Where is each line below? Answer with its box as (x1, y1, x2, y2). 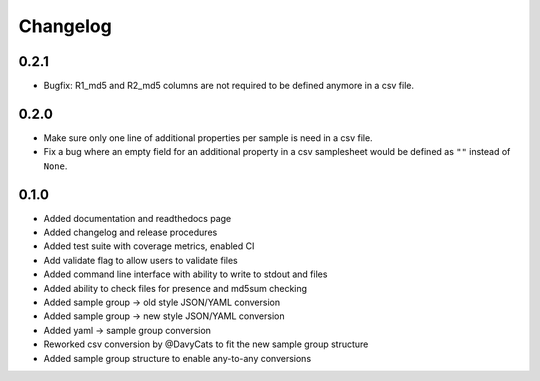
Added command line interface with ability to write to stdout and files (43, 268, 328, 280)
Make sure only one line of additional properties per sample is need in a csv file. (43, 131, 374, 144)
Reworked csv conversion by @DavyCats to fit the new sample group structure (43, 338, 369, 350)
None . (43, 160, 68, 172)
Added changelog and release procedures (43, 226, 218, 239)
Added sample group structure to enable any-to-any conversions (43, 352, 312, 364)
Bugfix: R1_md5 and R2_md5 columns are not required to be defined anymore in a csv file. (43, 80, 415, 92)
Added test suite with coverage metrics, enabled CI (43, 240, 255, 252)
